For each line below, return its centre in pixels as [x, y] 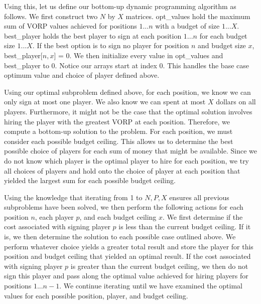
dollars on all [236, 102]
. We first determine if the [203, 216]
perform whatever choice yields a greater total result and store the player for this [129, 246]
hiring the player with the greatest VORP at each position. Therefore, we [117, 121]
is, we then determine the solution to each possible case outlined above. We [120, 237]
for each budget [223, 35]
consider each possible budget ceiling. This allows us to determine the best [119, 141]
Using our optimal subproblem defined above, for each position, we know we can [127, 92]
